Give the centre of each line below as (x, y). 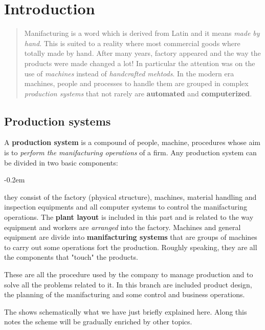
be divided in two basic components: (61, 162)
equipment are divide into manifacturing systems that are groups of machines (131, 237)
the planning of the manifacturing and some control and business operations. (125, 294)
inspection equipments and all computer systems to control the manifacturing (126, 207)
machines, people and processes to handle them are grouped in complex (136, 83)
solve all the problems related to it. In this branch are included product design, (128, 284)
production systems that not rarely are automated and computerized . (138, 93)
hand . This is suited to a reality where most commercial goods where (132, 43)
